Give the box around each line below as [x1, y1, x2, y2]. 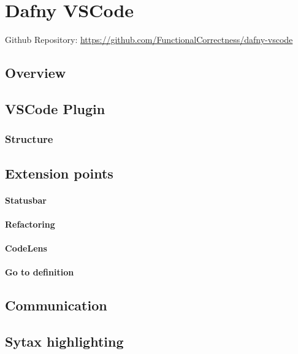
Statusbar [5, 193, 47, 206]
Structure [5, 131, 53, 147]
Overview [5, 63, 66, 82]
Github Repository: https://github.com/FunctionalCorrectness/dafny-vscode [5, 33, 293, 46]
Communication [5, 296, 107, 315]
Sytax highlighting [5, 331, 124, 350]
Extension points [5, 163, 113, 182]
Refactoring [5, 217, 55, 230]
